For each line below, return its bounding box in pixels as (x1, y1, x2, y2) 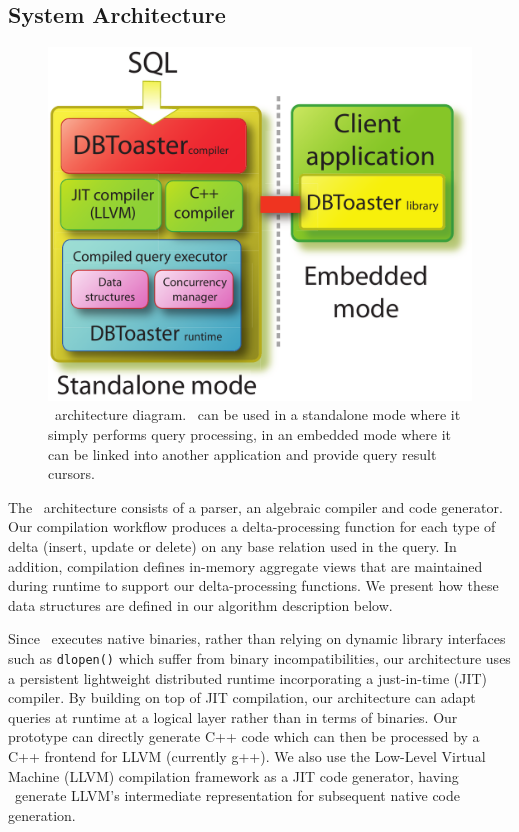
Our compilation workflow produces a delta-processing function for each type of (8, 516, 496, 537)
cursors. (48, 463, 95, 484)
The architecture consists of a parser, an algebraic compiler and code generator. (8, 496, 503, 517)
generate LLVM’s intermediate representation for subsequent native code (14, 785, 460, 806)
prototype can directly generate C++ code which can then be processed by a (8, 726, 480, 747)
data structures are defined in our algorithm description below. (8, 594, 393, 615)
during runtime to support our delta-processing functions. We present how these (8, 575, 499, 596)
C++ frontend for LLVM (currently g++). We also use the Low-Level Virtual (8, 745, 486, 766)
